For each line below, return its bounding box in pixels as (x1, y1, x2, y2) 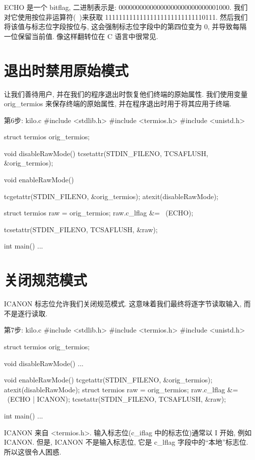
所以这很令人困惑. (4, 446, 61, 457)
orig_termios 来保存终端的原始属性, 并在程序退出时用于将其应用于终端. (4, 98, 232, 109)
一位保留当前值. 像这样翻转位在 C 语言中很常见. (4, 31, 158, 41)
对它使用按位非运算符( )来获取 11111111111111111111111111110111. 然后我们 (4, 11, 248, 22)
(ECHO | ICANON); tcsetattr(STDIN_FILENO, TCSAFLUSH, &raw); (7, 394, 226, 404)
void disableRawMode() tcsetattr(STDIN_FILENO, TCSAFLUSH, (4, 148, 209, 158)
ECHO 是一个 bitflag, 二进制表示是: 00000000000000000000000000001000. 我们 (4, 2, 248, 12)
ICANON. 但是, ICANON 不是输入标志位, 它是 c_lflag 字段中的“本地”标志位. (4, 437, 249, 447)
